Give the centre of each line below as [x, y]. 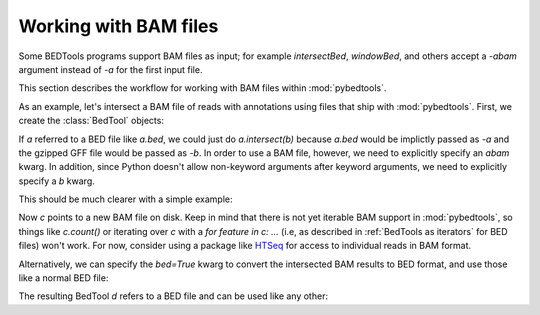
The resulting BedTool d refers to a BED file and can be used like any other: [173, 296]
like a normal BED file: [63, 278]
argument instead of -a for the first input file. [110, 69]
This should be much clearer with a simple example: [125, 199]
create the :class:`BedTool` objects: [91, 121]
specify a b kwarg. [56, 181]
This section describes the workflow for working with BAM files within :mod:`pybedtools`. [202, 88]
